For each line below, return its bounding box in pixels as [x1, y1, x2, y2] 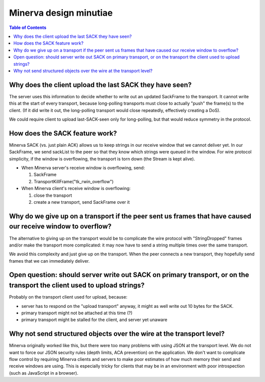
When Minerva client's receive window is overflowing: [21, 186, 131, 191]
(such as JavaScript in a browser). [9, 370, 79, 376]
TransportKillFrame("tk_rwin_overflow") [33, 178, 114, 184]
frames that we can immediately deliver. [9, 258, 90, 264]
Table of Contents [9, 25, 47, 30]
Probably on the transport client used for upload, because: [9, 294, 128, 300]
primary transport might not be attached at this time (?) [21, 310, 132, 316]
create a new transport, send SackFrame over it [33, 199, 130, 205]
